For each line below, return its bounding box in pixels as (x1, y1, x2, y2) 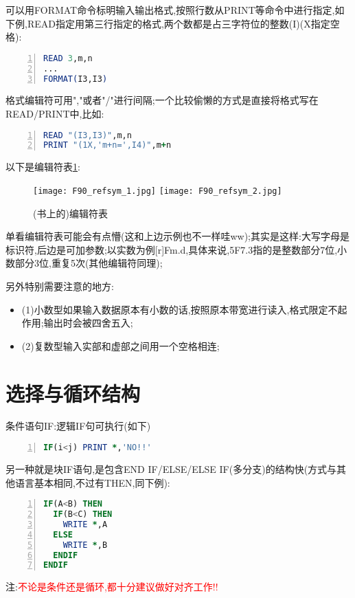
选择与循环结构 (5, 379, 141, 407)
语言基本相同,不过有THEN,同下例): (14, 475, 170, 489)
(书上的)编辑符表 (33, 206, 108, 220)
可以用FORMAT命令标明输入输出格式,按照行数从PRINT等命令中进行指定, (5, 3, 335, 16)
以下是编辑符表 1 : (5, 159, 80, 174)
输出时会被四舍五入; (43, 315, 133, 330)
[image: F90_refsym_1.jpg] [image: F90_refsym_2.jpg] (33, 186, 282, 196)
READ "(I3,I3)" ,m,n (43, 130, 132, 140)
